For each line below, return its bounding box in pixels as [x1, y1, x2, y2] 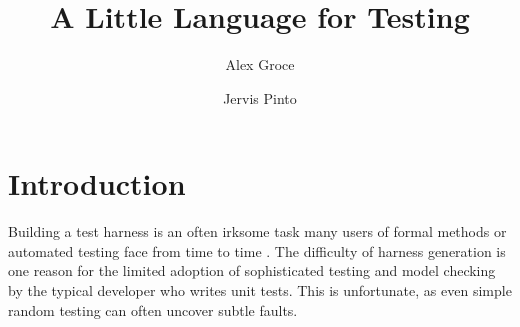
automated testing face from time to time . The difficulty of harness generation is [8, 240, 506, 261]
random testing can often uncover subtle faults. [8, 299, 298, 320]
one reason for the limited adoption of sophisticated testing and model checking [8, 260, 496, 281]
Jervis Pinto [223, 87, 297, 108]
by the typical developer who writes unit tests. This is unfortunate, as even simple [8, 280, 512, 301]
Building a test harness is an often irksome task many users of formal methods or [8, 221, 507, 242]
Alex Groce [225, 54, 295, 75]
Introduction [8, 163, 186, 204]
